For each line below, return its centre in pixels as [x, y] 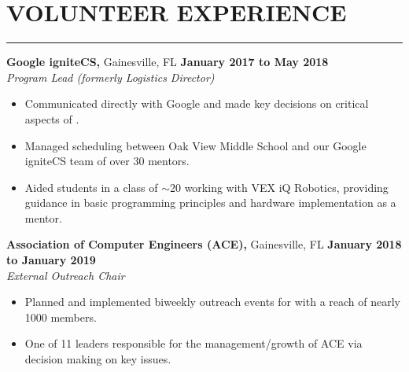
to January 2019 [51, 260]
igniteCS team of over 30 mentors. [107, 161]
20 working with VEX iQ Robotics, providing [279, 187]
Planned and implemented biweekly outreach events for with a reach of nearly [212, 302]
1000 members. [61, 317]
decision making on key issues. [98, 359]
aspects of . [52, 118]
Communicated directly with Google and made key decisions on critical [197, 103]
